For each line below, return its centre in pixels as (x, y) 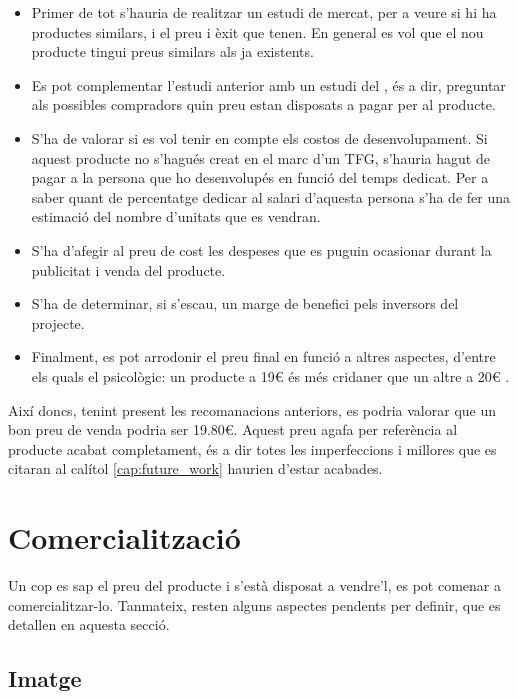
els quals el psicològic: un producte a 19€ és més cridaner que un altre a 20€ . (270, 375)
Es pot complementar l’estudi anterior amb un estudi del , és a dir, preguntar (268, 84)
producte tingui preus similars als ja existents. (172, 51)
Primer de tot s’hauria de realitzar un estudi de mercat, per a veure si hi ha (264, 12)
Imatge (45, 678)
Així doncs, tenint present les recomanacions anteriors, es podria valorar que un (252, 409)
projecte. (58, 322)
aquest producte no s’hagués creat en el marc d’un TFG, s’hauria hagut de (260, 157)
